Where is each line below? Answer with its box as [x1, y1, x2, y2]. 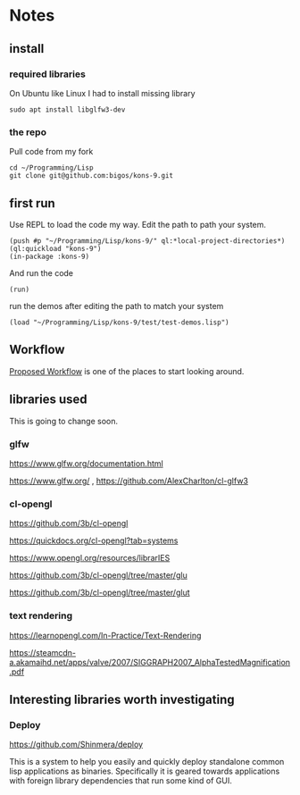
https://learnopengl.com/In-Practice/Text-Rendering [9, 630, 202, 640]
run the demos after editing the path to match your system [9, 300, 224, 311]
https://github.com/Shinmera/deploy [9, 739, 144, 750]
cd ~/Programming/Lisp [9, 163, 94, 172]
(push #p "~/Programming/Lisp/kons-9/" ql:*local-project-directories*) [9, 236, 286, 246]
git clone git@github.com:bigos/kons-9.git [9, 172, 174, 180]
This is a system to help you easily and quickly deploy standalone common [9, 757, 285, 767]
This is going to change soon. [9, 415, 119, 426]
